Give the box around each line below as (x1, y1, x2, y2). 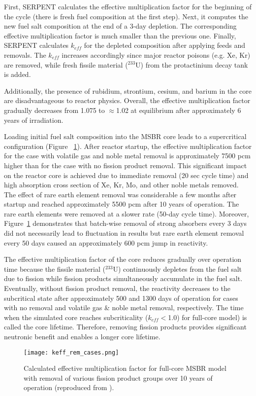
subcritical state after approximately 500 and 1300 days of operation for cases (4, 292, 238, 303)
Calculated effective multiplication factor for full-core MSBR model (24, 363, 226, 373)
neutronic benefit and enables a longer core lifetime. (4, 331, 160, 341)
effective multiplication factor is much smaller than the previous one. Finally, (4, 30, 236, 40)
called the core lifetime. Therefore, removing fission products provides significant (4, 322, 247, 332)
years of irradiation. (4, 114, 64, 125)
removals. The (4, 49, 46, 60)
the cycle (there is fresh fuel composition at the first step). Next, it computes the (4, 11, 248, 21)
